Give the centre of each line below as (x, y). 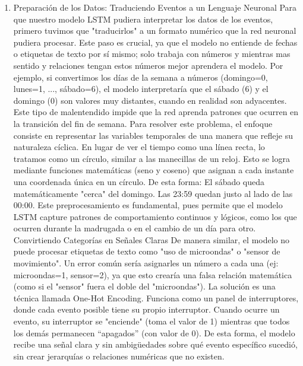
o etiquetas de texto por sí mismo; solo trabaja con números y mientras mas (152, 54)
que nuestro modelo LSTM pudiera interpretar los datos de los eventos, (143, 19)
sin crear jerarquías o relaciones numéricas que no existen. (119, 356)
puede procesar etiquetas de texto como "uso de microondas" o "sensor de (147, 251)
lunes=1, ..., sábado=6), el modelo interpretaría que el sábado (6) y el (141, 89)
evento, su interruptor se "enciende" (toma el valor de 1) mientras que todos (151, 321)
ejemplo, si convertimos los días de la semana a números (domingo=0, (141, 77)
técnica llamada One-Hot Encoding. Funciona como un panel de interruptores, (156, 297)
